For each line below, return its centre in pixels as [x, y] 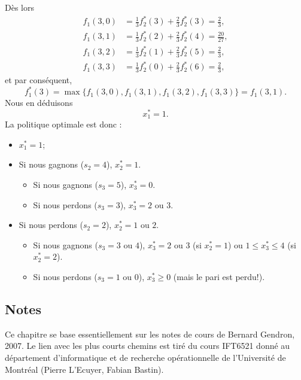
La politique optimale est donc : [63, 124]
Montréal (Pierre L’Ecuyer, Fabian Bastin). [84, 369]
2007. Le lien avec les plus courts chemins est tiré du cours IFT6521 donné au [148, 346]
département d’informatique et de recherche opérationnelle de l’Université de [145, 357]
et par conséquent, [39, 80]
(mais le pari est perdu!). [219, 276]
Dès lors [19, 7]
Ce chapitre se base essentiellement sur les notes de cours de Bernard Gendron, [150, 334]
